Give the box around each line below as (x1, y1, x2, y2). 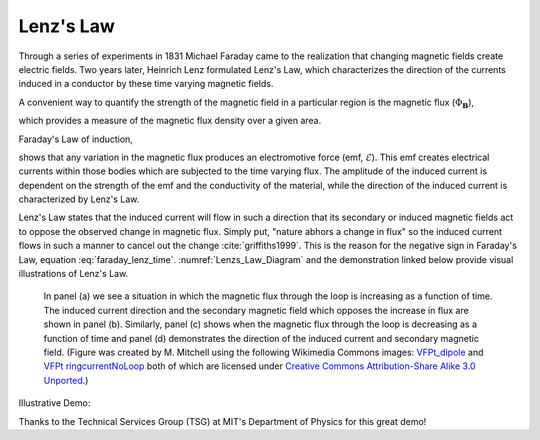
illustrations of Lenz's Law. (18, 268, 129, 280)
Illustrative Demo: (18, 397, 91, 409)
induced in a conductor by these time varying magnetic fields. (18, 78, 274, 90)
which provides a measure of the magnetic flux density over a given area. (18, 115, 322, 127)
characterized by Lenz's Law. (18, 193, 140, 205)
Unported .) (43, 374, 89, 386)
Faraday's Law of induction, (18, 133, 134, 145)
